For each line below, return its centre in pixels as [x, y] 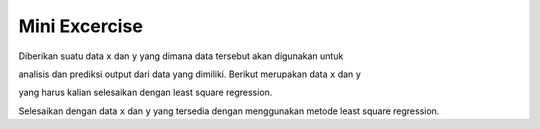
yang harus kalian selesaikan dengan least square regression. [145, 92]
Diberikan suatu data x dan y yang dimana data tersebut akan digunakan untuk [181, 56]
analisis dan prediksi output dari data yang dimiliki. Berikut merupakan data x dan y [190, 74]
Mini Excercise [81, 26]
